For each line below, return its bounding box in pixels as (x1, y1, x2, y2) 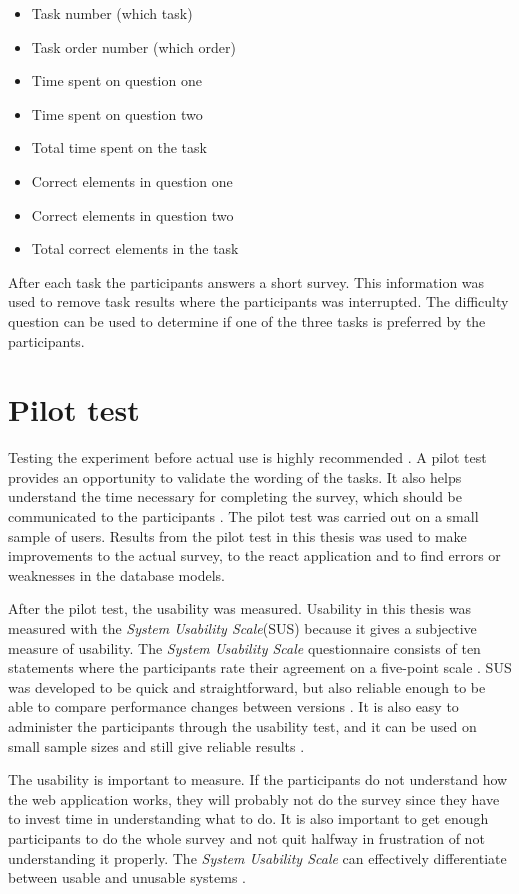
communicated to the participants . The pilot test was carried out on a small (8, 506, 479, 527)
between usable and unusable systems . (8, 867, 246, 888)
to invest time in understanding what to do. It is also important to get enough (8, 808, 489, 829)
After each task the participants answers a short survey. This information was (8, 271, 485, 292)
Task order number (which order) (31, 36, 236, 57)
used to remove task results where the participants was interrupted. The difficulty (8, 291, 509, 312)
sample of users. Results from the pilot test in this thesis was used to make (8, 525, 467, 546)
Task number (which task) (31, 3, 193, 23)
